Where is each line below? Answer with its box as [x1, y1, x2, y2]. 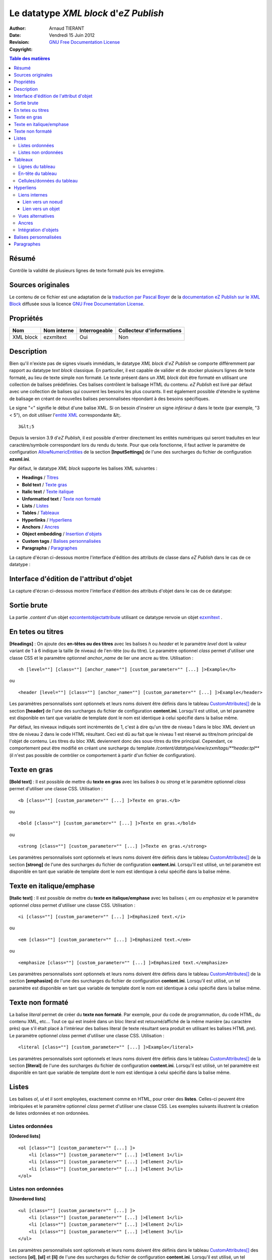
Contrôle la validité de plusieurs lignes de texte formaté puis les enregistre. [9, 268, 165, 274]
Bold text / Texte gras [22, 481, 67, 487]
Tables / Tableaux [22, 510, 60, 516]
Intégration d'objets [18, 227, 59, 233]
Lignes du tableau [18, 163, 55, 169]
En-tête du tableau [18, 170, 57, 176]
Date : [9, 32, 21, 38]
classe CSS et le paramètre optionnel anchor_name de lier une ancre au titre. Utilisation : [9, 655, 194, 661]
